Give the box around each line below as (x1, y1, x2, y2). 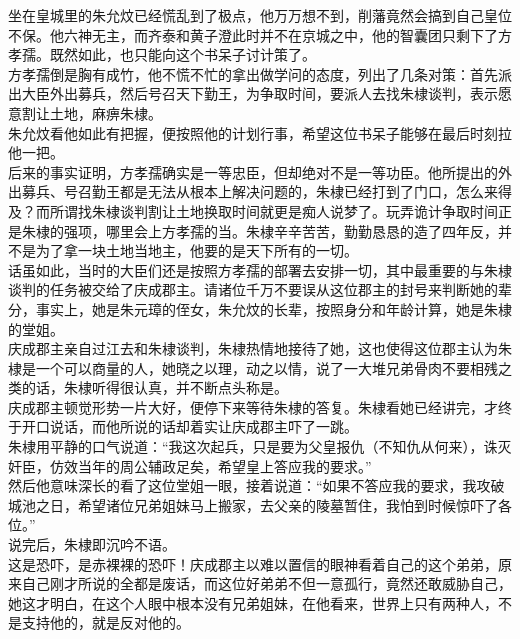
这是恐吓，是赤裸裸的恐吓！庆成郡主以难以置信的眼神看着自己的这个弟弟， (8, 553, 498, 574)
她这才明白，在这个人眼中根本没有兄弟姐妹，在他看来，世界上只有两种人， (8, 592, 498, 613)
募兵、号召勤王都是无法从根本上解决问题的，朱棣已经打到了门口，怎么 (21, 181, 484, 202)
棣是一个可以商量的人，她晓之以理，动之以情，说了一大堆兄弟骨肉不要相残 (8, 357, 498, 378)
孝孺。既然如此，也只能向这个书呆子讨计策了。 (8, 44, 316, 65)
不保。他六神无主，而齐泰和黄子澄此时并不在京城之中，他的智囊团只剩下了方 (8, 24, 512, 45)
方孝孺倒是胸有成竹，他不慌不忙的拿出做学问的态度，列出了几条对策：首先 (8, 63, 498, 84)
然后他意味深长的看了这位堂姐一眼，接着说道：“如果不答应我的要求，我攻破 (8, 475, 505, 496)
